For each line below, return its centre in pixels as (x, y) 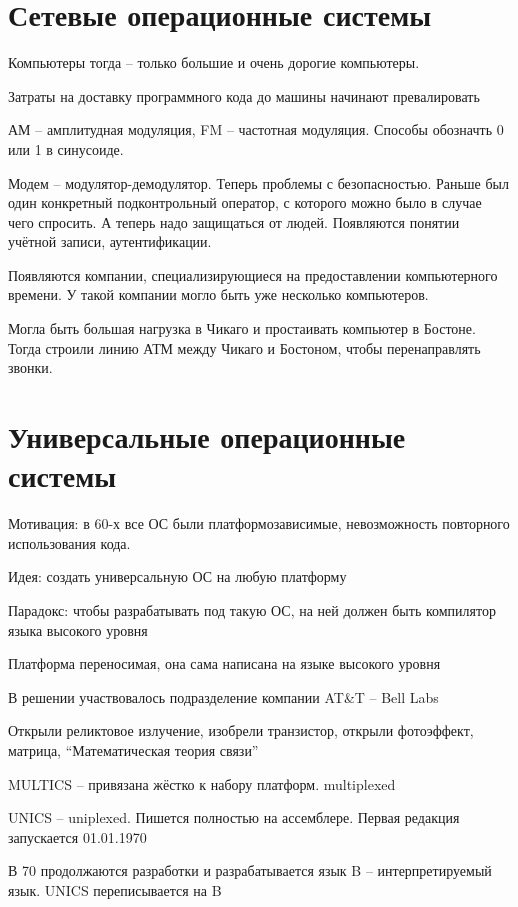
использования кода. (69, 542)
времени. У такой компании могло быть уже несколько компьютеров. (218, 294)
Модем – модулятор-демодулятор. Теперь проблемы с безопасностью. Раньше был (258, 182)
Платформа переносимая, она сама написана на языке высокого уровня (224, 663)
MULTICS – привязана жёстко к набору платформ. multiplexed (202, 783)
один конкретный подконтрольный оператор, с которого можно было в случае (245, 202)
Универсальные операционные (207, 436)
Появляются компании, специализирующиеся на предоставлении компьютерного (253, 274)
